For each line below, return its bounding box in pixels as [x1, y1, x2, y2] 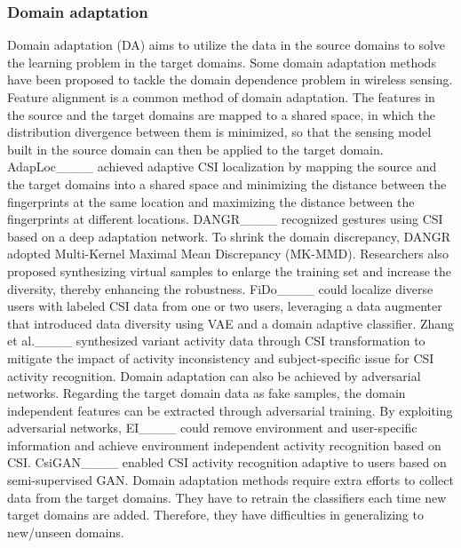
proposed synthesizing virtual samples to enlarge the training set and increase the [7, 261, 452, 280]
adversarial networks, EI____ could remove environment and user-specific [7, 418, 417, 437]
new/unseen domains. [7, 522, 124, 541]
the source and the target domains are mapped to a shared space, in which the [7, 105, 435, 123]
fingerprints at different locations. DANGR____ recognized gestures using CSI [7, 210, 443, 228]
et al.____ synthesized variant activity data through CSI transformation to [7, 331, 425, 350]
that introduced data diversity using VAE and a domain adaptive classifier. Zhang [7, 314, 455, 332]
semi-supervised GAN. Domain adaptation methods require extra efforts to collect [7, 471, 454, 489]
